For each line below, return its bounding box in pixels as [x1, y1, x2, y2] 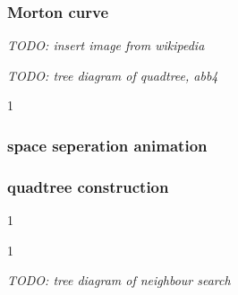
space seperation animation [7, 134, 208, 156]
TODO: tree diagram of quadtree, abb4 [7, 65, 218, 84]
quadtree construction [7, 175, 169, 197]
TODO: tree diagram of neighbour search [7, 271, 231, 290]
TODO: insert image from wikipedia [7, 36, 205, 55]
